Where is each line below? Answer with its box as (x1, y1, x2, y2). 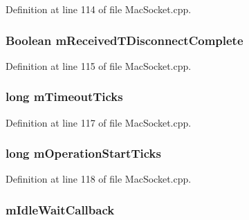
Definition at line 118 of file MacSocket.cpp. (6, 172, 192, 186)
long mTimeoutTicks (6, 88, 123, 105)
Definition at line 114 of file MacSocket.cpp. (6, 2, 192, 16)
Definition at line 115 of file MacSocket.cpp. (6, 58, 192, 73)
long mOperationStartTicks (6, 145, 161, 162)
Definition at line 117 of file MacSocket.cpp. (6, 115, 192, 129)
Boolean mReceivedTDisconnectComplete (6, 31, 243, 48)
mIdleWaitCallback (6, 201, 115, 218)
